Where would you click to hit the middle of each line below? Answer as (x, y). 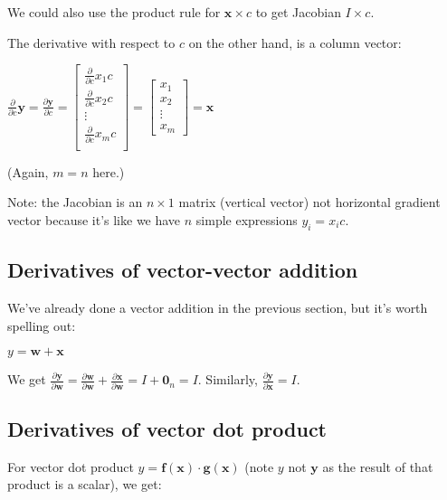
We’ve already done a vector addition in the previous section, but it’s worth (218, 308)
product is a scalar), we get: (85, 484)
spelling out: (42, 325)
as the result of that (378, 466)
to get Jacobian (298, 12)
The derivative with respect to (91, 42)
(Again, (28, 171)
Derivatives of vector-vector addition (183, 270)
